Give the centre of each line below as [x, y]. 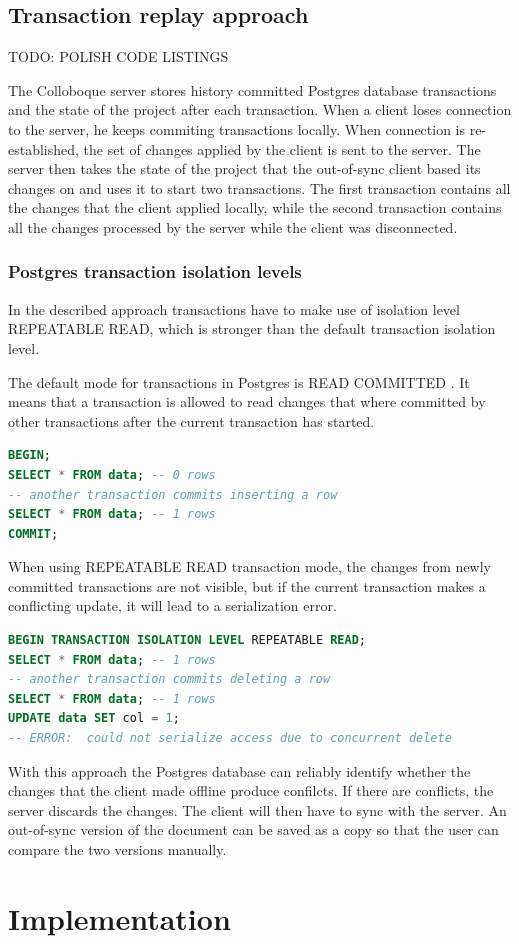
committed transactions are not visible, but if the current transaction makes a [247, 585]
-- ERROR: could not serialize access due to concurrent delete [230, 738]
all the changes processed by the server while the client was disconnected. [233, 226]
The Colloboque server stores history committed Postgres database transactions [252, 89]
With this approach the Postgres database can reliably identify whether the [239, 770]
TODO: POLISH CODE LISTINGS [118, 56]
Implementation [119, 917]
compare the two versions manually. [117, 849]
